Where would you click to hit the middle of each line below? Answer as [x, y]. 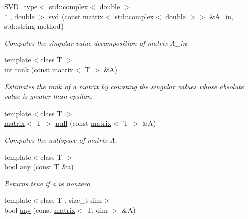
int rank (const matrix [39, 69]
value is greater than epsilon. [49, 96]
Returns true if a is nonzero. [48, 183]
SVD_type [21, 6]
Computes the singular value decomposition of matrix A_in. [97, 42]
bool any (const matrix [40, 210]
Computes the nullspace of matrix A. [61, 139]
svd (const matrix [76, 16]
